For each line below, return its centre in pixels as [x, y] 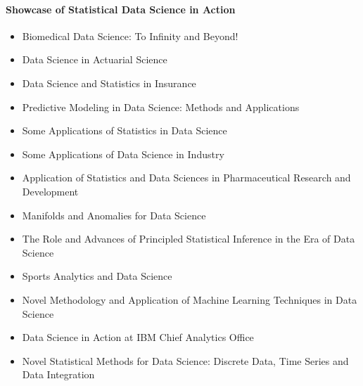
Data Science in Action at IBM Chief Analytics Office [138, 337]
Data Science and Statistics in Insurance [109, 83]
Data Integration [58, 374]
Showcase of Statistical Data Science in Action [121, 9]
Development [50, 191]
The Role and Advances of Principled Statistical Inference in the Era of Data [189, 239]
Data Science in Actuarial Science [95, 59]
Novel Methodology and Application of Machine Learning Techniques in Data [190, 299]
